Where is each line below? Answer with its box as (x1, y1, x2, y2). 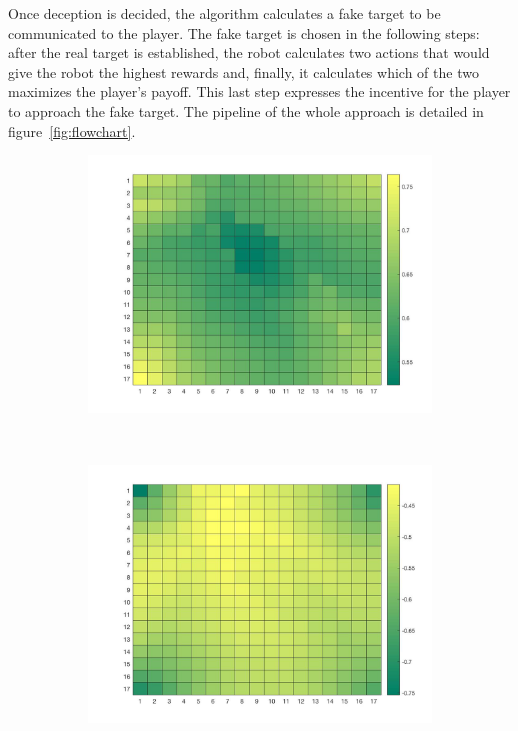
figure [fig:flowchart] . (8, 120, 136, 141)
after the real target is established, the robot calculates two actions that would (8, 42, 490, 63)
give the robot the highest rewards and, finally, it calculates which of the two (8, 61, 479, 82)
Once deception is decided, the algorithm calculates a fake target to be (8, 3, 441, 23)
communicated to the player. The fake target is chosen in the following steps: (8, 22, 480, 43)
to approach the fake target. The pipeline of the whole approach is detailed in (8, 100, 484, 121)
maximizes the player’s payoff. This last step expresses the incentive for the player (8, 81, 511, 102)
